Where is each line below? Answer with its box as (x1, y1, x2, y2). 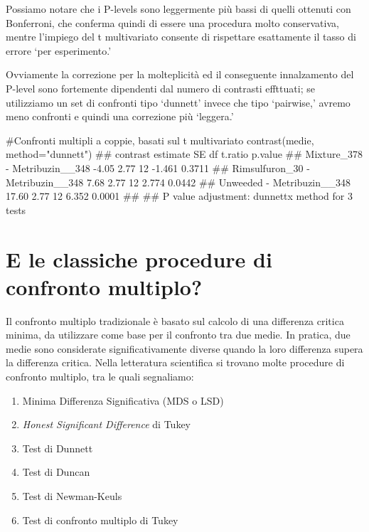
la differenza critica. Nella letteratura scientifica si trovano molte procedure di (6, 355, 345, 370)
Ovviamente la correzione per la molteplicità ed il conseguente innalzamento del (6, 67, 354, 82)
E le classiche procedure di (6, 244, 272, 273)
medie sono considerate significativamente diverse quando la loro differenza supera (6, 341, 363, 356)
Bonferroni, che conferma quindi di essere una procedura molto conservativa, (6, 15, 339, 30)
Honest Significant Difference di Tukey (22, 417, 191, 432)
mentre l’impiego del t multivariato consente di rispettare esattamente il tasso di (6, 29, 356, 44)
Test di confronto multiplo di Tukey (22, 512, 178, 527)
